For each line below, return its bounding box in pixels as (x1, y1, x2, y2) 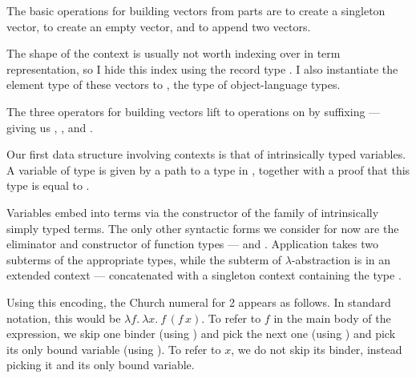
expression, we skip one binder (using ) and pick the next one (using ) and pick (6, 325, 396, 342)
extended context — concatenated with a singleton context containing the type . (6, 267, 402, 283)
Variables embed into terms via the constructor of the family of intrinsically (6, 203, 379, 220)
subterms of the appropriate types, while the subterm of (6, 251, 282, 267)
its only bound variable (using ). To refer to (6, 340, 221, 357)
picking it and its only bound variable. (6, 356, 195, 373)
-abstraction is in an (291, 251, 391, 267)
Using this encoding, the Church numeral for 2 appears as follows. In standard (6, 293, 391, 310)
